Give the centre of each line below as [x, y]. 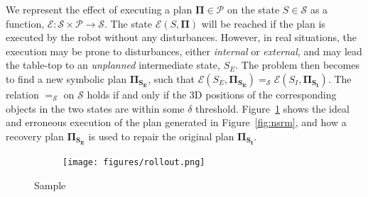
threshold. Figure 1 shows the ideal [272, 108]
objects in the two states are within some [95, 108]
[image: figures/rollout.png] [134, 162]
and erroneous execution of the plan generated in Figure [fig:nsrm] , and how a [176, 122]
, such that [172, 78]
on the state [253, 9]
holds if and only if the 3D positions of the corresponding [212, 94]
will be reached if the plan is [263, 23]
